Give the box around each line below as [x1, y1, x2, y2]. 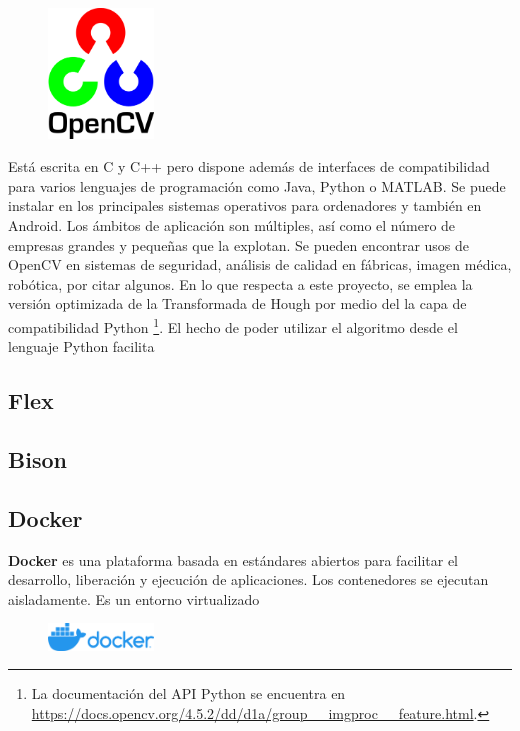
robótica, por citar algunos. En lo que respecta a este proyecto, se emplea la [8, 273, 473, 294]
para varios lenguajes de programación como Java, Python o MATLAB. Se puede [8, 175, 506, 196]
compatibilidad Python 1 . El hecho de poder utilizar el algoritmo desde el [8, 313, 458, 337]
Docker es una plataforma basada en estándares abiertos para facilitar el [8, 549, 458, 570]
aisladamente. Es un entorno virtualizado [8, 588, 260, 609]
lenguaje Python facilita [8, 336, 155, 357]
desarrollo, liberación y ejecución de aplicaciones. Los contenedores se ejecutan [8, 569, 489, 590]
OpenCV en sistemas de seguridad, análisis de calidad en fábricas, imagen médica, [8, 254, 512, 275]
